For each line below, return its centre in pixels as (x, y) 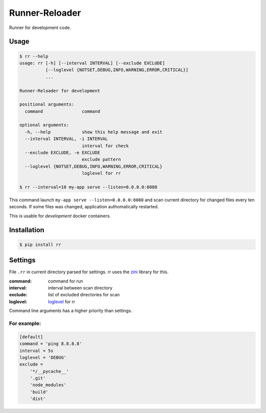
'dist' (38, 399)
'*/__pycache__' (49, 371)
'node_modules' (48, 385)
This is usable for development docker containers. (60, 216)
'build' (39, 392)
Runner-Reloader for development (60, 91)
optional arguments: (44, 125)
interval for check (105, 146)
